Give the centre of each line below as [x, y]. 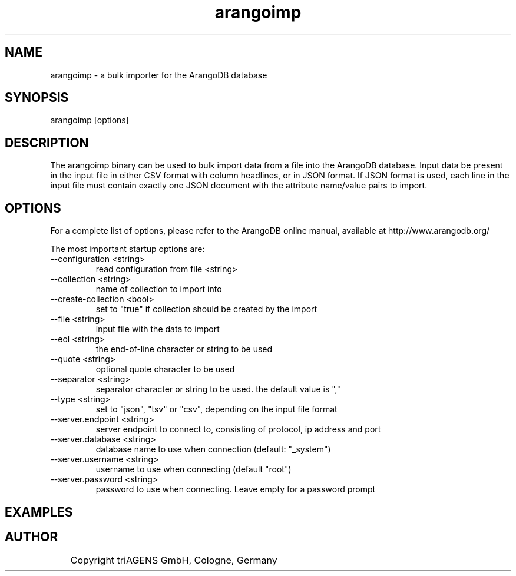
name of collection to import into [159, 289]
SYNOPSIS [37, 98]
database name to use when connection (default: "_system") [213, 449]
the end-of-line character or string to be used [184, 349]
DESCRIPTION [47, 143]
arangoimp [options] [90, 120]
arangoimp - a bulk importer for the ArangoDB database [159, 75]
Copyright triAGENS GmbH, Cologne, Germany [174, 560]
